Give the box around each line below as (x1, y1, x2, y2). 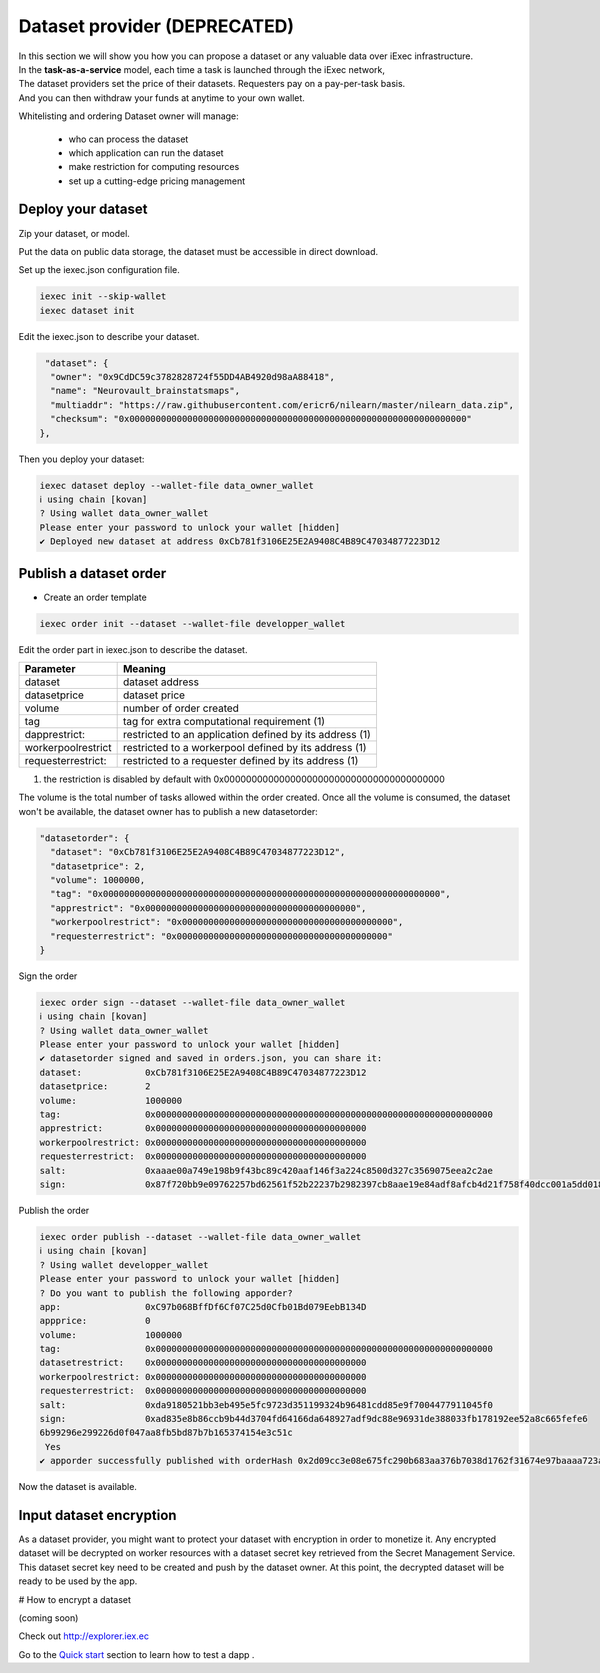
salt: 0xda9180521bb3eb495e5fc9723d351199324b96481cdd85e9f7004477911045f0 (39, 1399, 494, 1410)
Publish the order (18, 1204, 90, 1216)
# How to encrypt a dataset (18, 1593, 132, 1605)
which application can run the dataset (68, 146, 224, 159)
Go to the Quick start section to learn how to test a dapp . (18, 1648, 255, 1660)
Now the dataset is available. (18, 1481, 137, 1493)
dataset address (122, 675, 200, 689)
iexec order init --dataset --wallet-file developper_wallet (39, 618, 346, 629)
